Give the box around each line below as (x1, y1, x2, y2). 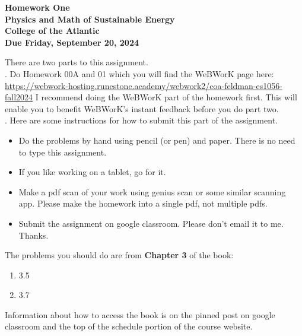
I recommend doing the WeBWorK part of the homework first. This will (35, 91, 297, 103)
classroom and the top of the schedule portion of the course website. (5, 320, 253, 332)
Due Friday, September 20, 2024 (5, 36, 139, 48)
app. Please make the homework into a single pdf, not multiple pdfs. (18, 197, 268, 210)
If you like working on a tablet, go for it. (18, 166, 166, 178)
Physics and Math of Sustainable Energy (5, 12, 175, 25)
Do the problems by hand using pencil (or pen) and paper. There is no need (18, 134, 295, 146)
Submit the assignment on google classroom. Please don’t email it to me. (18, 217, 284, 229)
